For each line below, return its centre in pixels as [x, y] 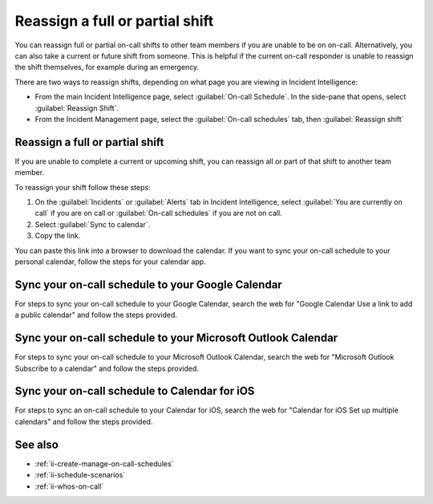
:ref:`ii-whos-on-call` [69, 486]
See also [37, 444]
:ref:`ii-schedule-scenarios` [80, 475]
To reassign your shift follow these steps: [83, 187]
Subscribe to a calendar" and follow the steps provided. [107, 368]
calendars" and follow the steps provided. [84, 421]
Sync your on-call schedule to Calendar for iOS [135, 391]
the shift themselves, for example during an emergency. [107, 67]
